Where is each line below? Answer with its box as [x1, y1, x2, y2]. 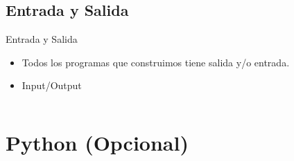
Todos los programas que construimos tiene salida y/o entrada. [21, 55, 290, 69]
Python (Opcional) [6, 129, 189, 157]
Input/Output [21, 78, 82, 93]
